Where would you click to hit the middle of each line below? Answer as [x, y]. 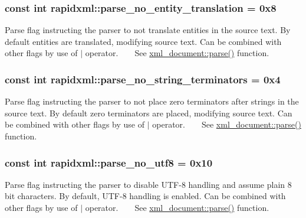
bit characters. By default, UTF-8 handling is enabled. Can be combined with [145, 196]
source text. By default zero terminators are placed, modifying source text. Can [149, 113]
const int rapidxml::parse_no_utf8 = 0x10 [109, 162]
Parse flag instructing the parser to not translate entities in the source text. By [148, 30]
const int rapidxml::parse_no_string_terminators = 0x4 [143, 79]
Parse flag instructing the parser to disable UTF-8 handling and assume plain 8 [148, 184]
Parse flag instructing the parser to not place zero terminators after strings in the [152, 101]
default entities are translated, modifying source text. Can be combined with [143, 41]
